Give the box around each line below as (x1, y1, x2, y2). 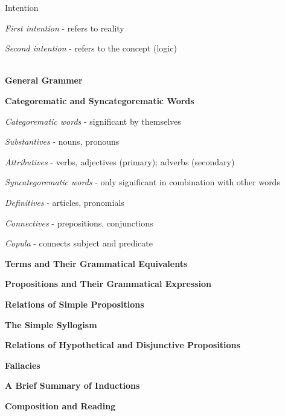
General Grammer (5, 74, 83, 87)
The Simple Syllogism (5, 318, 97, 331)
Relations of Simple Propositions (5, 297, 144, 310)
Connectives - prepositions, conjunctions (5, 216, 153, 229)
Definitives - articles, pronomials (5, 196, 124, 208)
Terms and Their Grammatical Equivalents (5, 257, 188, 269)
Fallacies (5, 358, 40, 371)
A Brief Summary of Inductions (5, 379, 140, 392)
